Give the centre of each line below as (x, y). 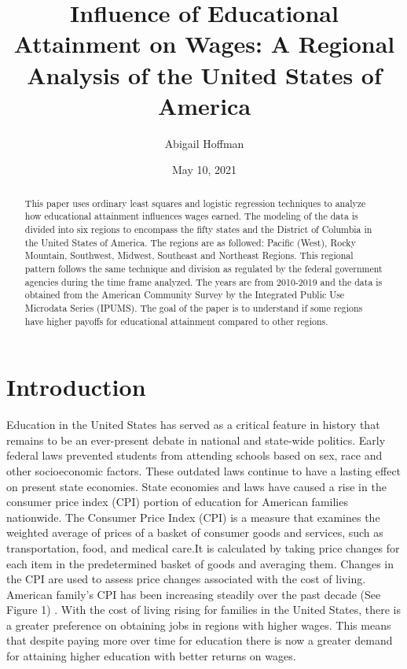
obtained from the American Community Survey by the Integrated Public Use (185, 295)
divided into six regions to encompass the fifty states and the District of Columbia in (198, 229)
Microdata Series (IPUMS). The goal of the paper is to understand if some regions (194, 307)
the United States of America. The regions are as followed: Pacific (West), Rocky (190, 242)
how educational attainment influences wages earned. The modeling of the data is (191, 216)
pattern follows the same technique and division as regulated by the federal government (203, 268)
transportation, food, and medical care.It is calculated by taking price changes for (203, 547)
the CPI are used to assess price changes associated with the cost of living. (186, 579)
